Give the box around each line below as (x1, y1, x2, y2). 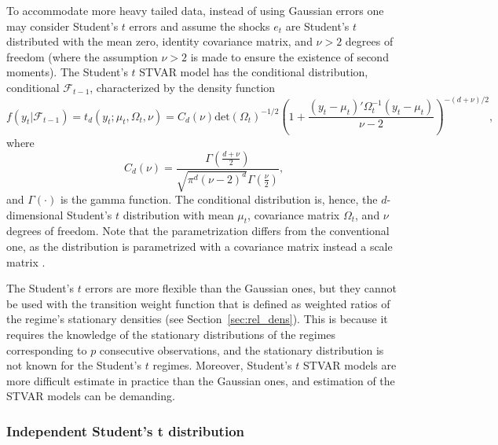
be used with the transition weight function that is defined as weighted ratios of (6, 295, 390, 311)
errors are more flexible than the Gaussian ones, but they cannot (85, 280, 397, 296)
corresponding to (6, 341, 87, 358)
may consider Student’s (6, 17, 119, 34)
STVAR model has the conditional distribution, (139, 64, 368, 80)
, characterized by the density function (90, 79, 276, 95)
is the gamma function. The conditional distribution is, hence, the (60, 191, 378, 208)
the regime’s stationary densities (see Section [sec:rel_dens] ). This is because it (6, 311, 388, 327)
